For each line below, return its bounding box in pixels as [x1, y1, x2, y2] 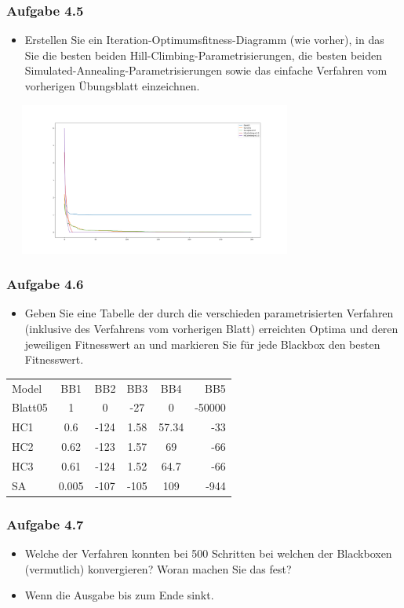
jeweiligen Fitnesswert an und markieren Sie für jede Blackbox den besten [24, 335, 380, 352]
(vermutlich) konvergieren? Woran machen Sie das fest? [24, 560, 292, 577]
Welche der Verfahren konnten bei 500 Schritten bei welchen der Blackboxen [24, 545, 392, 562]
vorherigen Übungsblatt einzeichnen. [24, 78, 200, 93]
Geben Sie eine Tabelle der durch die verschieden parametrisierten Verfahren [24, 305, 394, 321]
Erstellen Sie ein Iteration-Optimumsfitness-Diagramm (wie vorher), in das [24, 31, 384, 48]
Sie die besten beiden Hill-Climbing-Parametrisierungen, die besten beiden [24, 46, 382, 63]
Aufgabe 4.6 [6, 274, 84, 294]
